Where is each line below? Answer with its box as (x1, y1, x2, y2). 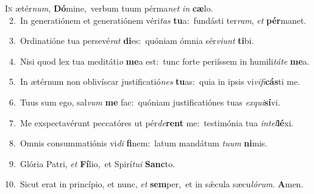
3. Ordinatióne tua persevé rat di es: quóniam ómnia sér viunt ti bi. (9, 34, 254, 47)
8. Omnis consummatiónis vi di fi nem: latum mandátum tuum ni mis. (9, 137, 268, 149)
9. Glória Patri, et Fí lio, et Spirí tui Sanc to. (9, 157, 175, 170)
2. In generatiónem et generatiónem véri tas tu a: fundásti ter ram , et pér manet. (9, 13, 307, 26)
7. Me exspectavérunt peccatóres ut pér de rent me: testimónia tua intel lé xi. (9, 116, 294, 129)
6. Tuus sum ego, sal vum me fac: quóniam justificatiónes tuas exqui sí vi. (9, 95, 280, 108)
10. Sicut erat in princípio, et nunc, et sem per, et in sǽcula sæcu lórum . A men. (5, 178, 304, 190)
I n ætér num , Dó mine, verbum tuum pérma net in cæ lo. (5, 2, 213, 14)
